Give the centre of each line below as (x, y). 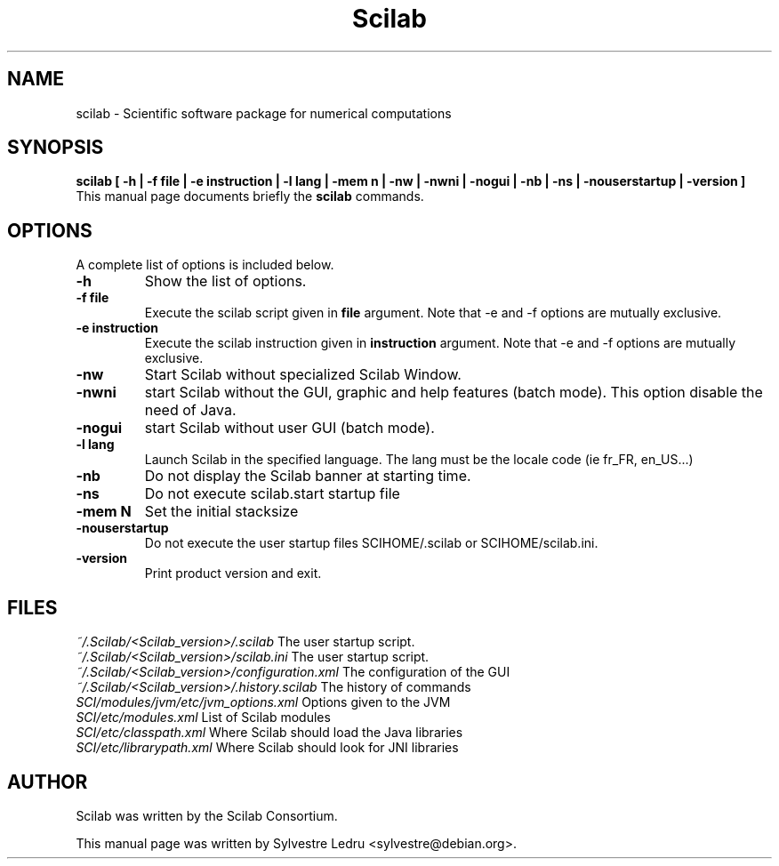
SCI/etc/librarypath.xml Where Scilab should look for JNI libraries (267, 748)
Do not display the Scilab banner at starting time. (308, 476)
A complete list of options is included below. (205, 265)
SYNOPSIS (56, 148)
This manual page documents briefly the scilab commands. (250, 196)
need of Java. (190, 410)
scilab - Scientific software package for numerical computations (264, 113)
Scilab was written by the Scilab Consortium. (207, 815)
